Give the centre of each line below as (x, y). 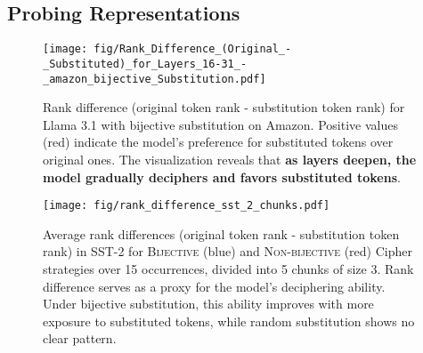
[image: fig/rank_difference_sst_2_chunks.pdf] (187, 206)
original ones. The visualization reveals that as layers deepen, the (230, 159)
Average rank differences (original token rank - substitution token (221, 233)
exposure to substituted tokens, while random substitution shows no (229, 321)
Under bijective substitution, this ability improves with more (208, 304)
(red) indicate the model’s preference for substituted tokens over (218, 142)
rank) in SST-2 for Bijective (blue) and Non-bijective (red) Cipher (228, 251)
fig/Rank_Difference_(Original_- (193, 49)
